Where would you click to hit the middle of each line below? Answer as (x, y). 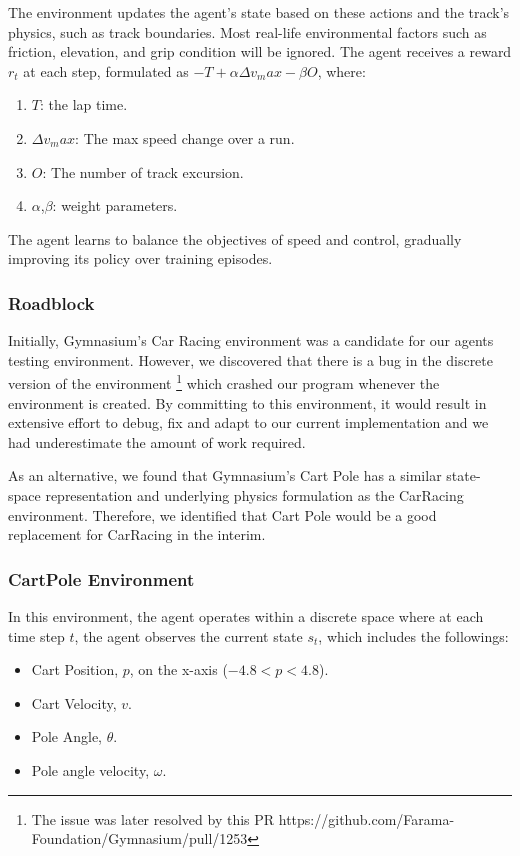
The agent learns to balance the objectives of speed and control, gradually (235, 238)
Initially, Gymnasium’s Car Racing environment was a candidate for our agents (251, 340)
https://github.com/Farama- (366, 818)
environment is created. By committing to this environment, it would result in (247, 402)
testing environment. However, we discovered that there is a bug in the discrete (251, 359)
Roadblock (51, 302)
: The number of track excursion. (143, 171)
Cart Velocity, (74, 702)
